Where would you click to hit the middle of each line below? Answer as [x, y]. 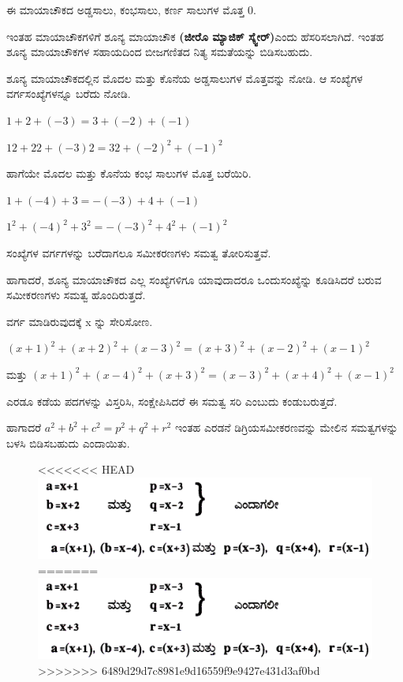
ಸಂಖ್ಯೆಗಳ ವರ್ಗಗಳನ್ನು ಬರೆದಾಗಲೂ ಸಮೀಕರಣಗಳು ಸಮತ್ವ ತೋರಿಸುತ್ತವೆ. [139, 252]
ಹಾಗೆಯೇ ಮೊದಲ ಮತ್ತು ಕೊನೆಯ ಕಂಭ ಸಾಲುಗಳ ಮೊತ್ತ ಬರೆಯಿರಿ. [129, 173]
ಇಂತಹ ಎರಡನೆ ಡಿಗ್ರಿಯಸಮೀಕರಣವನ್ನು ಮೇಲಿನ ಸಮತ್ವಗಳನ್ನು [286, 427]
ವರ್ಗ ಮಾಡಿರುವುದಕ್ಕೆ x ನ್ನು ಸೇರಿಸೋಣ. [80, 321]
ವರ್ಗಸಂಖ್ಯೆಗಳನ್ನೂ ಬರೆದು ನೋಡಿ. [69, 94]
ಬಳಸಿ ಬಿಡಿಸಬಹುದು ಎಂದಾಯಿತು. [68, 442]
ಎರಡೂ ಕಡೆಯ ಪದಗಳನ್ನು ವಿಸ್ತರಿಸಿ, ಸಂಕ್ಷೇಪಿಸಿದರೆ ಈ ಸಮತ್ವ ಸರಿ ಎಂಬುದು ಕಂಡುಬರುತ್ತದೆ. [172, 401]
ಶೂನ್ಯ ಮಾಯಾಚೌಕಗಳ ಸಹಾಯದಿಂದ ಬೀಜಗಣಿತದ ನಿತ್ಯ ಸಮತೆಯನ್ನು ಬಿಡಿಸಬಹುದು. [160, 52]
